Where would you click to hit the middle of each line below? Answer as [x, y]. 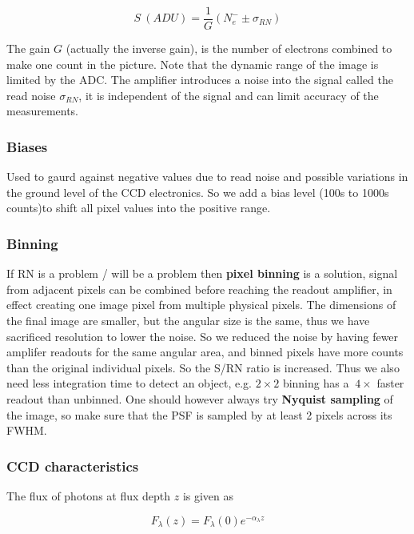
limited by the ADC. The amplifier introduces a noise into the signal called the [200, 80]
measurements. [43, 111]
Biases [27, 146]
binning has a [316, 383]
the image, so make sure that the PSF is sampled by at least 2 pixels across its [199, 414]
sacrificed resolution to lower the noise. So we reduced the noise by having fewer [203, 336]
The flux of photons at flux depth [89, 496]
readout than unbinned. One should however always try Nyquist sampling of [200, 399]
